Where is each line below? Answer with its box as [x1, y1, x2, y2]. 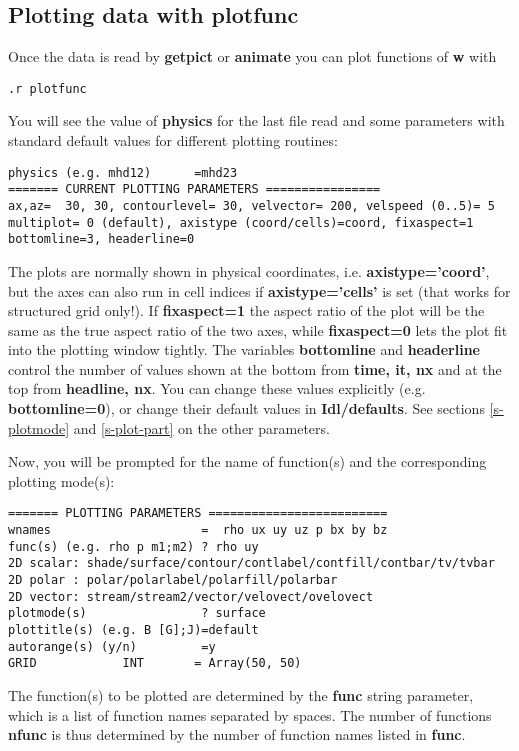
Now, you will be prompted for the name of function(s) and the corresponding [8, 451, 487, 472]
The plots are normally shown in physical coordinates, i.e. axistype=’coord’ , [8, 260, 490, 281]
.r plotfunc [8, 81, 87, 96]
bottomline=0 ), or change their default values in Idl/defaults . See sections [8, 398, 485, 419]
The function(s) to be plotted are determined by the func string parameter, [8, 685, 474, 706]
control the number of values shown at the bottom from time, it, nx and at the [8, 358, 502, 379]
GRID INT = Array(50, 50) [8, 656, 302, 671]
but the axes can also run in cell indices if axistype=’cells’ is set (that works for [8, 280, 511, 301]
